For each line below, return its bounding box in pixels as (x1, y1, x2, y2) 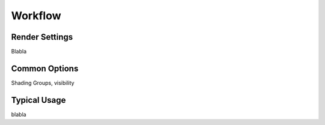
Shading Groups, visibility (11, 79, 75, 87)
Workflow (11, 9, 61, 22)
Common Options (11, 63, 79, 73)
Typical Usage (11, 95, 66, 105)
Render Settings (11, 32, 73, 42)
